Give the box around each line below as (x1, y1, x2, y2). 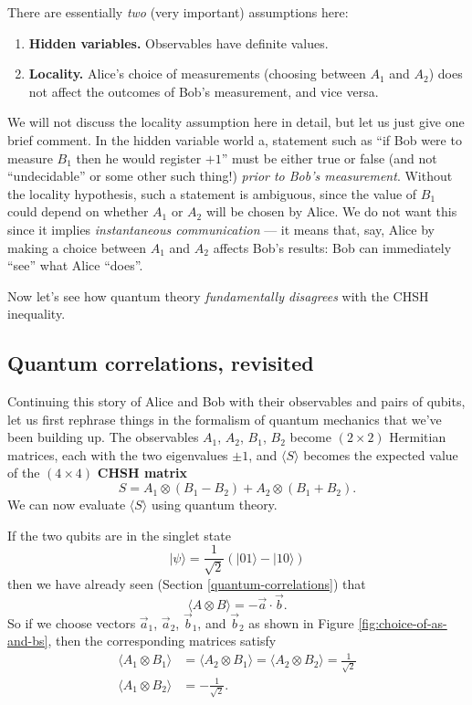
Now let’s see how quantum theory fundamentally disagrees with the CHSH (7, 286, 429, 305)
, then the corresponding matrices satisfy (47, 631, 277, 650)
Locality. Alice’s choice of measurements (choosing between (28, 64, 366, 83)
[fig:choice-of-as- (358, 613, 447, 632)
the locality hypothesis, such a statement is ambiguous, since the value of (7, 184, 417, 203)
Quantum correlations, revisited (7, 349, 314, 377)
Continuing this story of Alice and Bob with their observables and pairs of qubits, (7, 392, 466, 411)
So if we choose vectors (7, 613, 136, 632)
